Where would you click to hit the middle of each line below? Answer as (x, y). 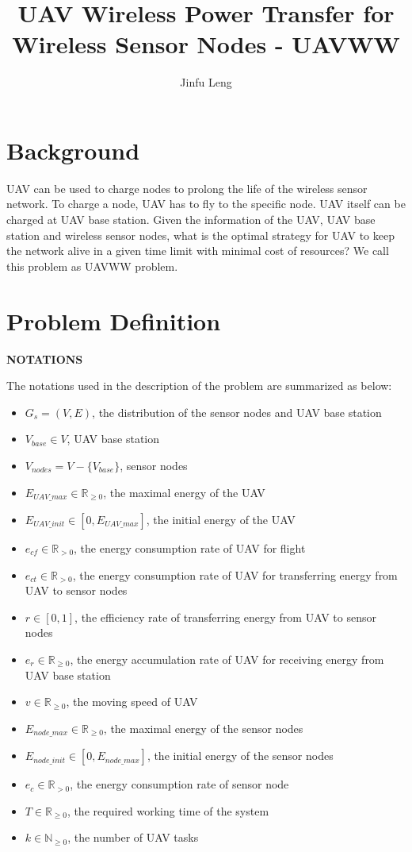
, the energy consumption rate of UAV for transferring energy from (235, 574)
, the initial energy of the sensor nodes (240, 756)
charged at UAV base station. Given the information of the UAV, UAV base (191, 220)
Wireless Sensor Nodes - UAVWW (206, 44)
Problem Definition (114, 320)
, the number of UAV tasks (133, 837)
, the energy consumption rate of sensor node (179, 784)
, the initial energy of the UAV (221, 519)
